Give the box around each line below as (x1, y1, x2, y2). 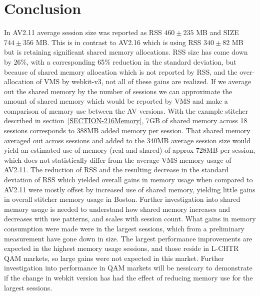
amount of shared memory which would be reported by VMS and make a (4, 96, 228, 106)
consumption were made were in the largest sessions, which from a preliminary (4, 223, 244, 233)
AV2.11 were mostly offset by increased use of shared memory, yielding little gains (4, 184, 255, 194)
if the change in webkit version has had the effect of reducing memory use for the (4, 272, 253, 282)
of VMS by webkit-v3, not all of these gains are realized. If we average (36, 76, 251, 87)
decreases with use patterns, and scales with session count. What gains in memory (4, 213, 256, 224)
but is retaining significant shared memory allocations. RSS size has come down (4, 47, 248, 57)
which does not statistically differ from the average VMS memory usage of (4, 154, 231, 165)
